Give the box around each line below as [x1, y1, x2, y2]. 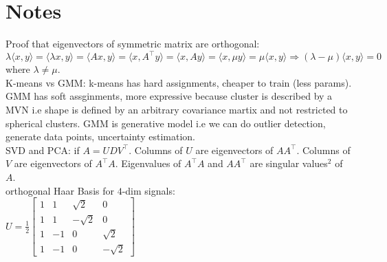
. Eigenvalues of [115, 156, 181, 171]
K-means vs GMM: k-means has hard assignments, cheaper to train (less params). [5, 75, 352, 89]
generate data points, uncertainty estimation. [5, 129, 195, 144]
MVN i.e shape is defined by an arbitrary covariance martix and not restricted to [5, 102, 348, 116]
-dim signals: [122, 183, 175, 197]
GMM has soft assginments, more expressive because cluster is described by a [5, 89, 333, 103]
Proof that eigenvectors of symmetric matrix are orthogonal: [5, 36, 260, 51]
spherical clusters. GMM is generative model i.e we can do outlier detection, [5, 116, 326, 130]
